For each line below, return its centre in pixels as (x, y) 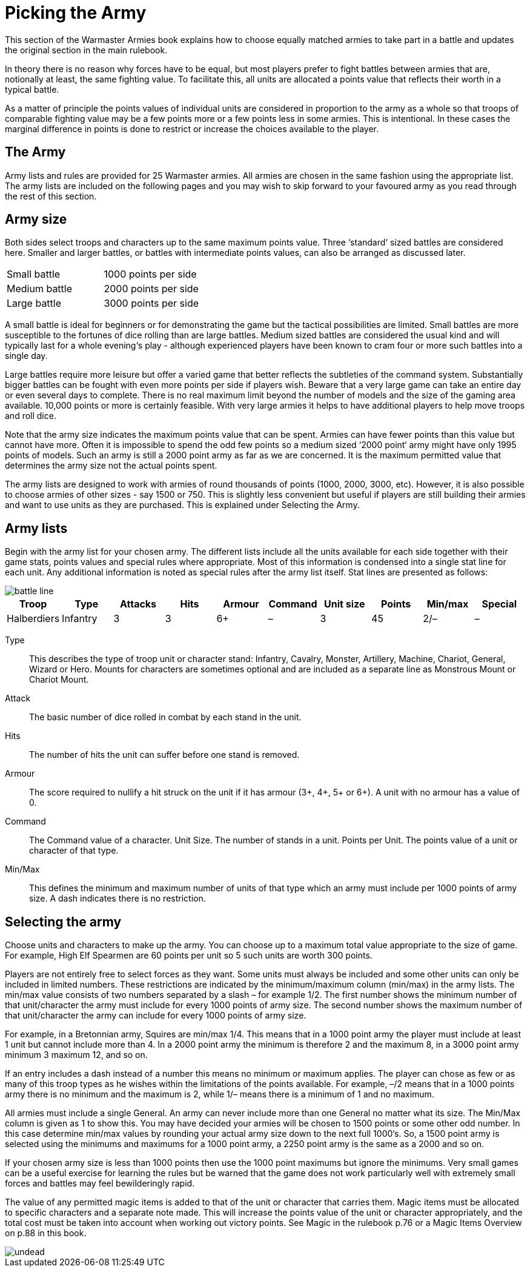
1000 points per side (150, 274)
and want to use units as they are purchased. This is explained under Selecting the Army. (182, 505)
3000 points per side (151, 303)
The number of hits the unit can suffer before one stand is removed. (164, 755)
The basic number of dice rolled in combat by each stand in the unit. (165, 717)
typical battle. (32, 89)
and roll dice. (31, 416)
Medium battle (40, 289)
